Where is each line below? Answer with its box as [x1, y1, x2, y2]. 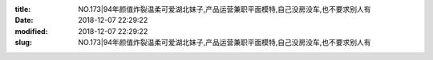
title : [14, 5, 31, 13]
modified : [14, 26, 48, 36]
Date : [14, 16, 34, 25]
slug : [14, 38, 32, 47]
